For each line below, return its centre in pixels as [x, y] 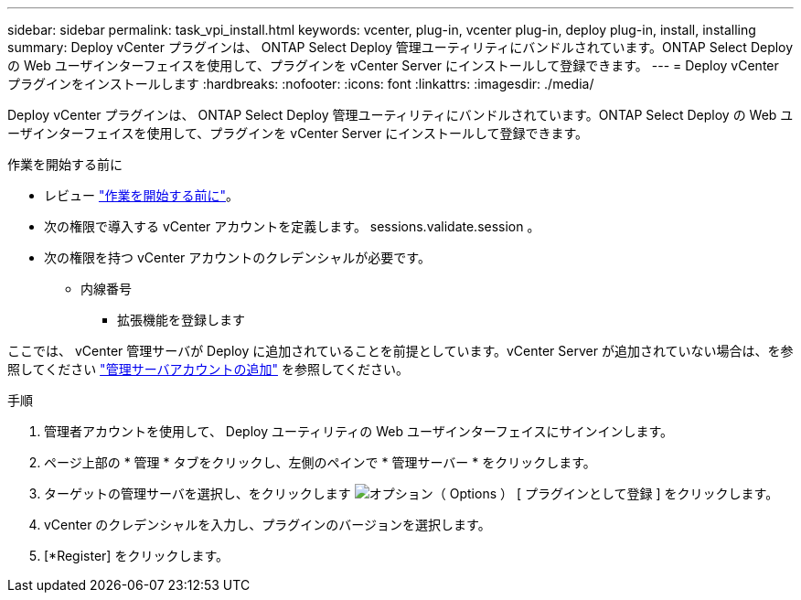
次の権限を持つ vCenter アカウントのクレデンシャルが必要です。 [237, 257]
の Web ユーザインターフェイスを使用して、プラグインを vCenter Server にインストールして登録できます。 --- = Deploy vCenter [393, 65]
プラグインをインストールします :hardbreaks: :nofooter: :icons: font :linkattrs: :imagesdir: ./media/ [301, 84]
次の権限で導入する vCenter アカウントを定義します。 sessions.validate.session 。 [292, 226]
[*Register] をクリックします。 [136, 556]
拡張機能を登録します [181, 320]
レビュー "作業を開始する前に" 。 [141, 195]
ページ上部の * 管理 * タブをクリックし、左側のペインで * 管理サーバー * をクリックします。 [320, 462]
